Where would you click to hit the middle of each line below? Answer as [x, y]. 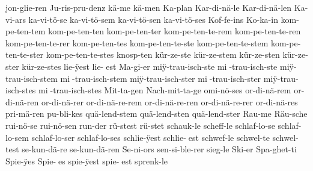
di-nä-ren [22, 101]
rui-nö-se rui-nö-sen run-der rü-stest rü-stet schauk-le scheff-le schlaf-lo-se [140, 125]
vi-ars [16, 19]
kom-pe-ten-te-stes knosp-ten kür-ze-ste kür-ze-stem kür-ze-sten [163, 54]
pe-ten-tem [26, 31]
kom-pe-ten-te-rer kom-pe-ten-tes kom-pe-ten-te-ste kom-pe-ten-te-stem [137, 42]
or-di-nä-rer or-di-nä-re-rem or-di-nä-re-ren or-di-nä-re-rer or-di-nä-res [169, 101]
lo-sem [17, 137]
